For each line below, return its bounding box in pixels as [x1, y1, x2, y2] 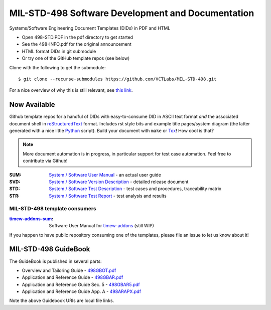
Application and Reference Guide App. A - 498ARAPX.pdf [22, 288, 142, 294]
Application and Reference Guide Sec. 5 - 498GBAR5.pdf [22, 281, 140, 287]
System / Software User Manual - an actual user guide [49, 172, 162, 178]
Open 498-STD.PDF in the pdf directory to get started [22, 34, 133, 40]
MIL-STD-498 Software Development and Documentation [9, 8, 254, 19]
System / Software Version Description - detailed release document [49, 179, 189, 185]
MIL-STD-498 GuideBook [9, 245, 90, 253]
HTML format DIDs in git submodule [22, 48, 96, 54]
